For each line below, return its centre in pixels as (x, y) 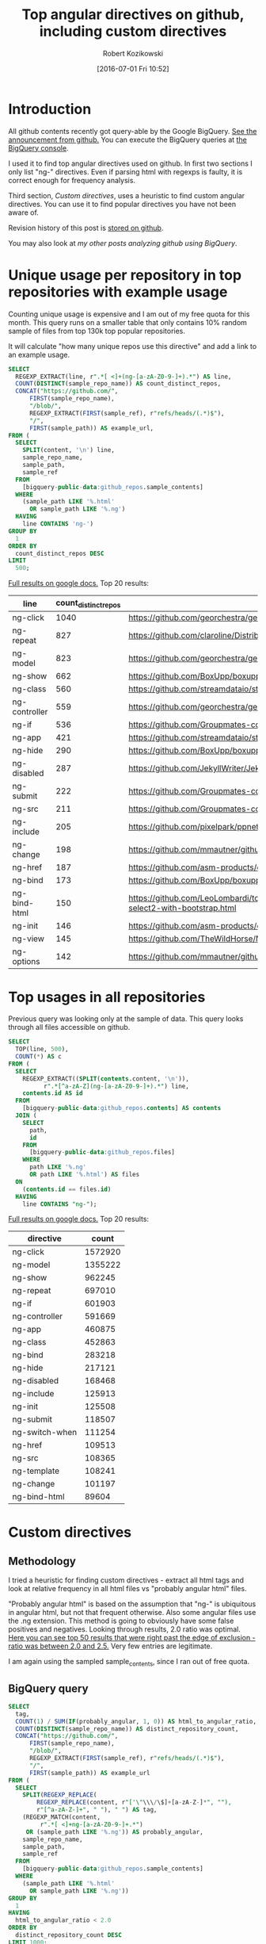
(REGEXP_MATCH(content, (62, 1817)
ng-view (28, 939)
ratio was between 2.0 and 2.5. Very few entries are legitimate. (110, 1646)
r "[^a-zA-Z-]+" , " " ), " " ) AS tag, (97, 1810)
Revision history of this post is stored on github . (86, 228)
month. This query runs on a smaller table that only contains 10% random (128, 322)
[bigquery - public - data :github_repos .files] (102, 1152)
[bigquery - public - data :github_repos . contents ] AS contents (122, 1108)
